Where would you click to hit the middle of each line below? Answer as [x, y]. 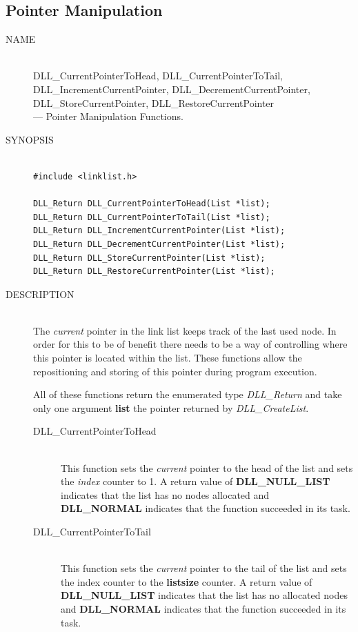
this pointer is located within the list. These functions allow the [168, 358]
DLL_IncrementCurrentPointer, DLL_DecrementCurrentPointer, [172, 89]
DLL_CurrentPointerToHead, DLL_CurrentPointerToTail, [158, 76]
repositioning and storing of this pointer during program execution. [175, 371]
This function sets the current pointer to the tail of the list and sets [204, 568]
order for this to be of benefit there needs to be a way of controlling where [190, 344]
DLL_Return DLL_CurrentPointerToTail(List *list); [152, 217]
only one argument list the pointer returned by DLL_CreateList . [171, 407]
